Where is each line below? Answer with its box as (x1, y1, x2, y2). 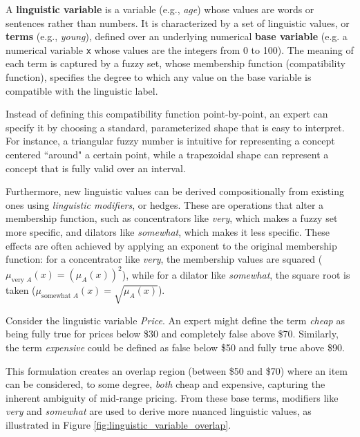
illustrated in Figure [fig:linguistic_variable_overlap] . (6, 417, 231, 431)
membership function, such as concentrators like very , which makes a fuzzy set (6, 211, 338, 225)
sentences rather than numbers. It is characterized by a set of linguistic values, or (6, 15, 350, 30)
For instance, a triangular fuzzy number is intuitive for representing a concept (6, 133, 335, 148)
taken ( (6, 283, 36, 297)
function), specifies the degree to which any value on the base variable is (6, 70, 312, 84)
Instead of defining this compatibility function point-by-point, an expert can (6, 106, 328, 121)
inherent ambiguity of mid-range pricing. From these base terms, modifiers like (6, 390, 339, 405)
